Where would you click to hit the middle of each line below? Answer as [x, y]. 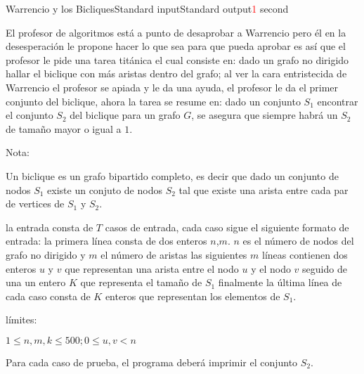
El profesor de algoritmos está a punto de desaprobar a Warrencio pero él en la [176, 32]
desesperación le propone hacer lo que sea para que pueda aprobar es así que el [176, 46]
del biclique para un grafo [125, 115]
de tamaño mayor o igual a [64, 128]
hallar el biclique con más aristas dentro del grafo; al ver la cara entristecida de [176, 73]
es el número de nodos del [298, 241]
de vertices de [35, 204]
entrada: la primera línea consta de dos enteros [106, 241]
